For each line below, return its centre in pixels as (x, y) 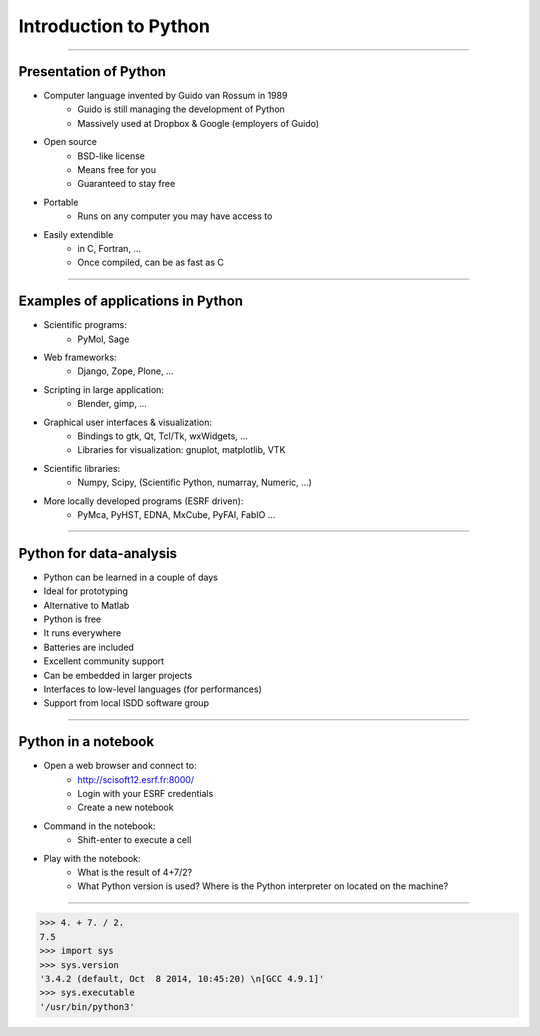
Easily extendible (78, 234)
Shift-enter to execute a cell (134, 840)
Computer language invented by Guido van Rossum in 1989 (165, 96)
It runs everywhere (82, 633)
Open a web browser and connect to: (120, 766)
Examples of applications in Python (131, 301)
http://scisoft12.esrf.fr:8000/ (136, 779)
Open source (70, 142)
